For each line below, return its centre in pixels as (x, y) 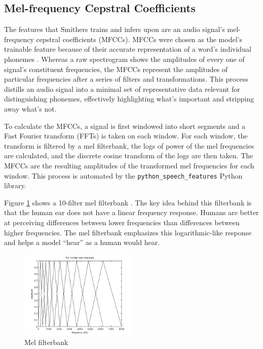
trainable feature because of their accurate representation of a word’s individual (128, 49)
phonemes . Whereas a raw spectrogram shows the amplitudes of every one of (124, 59)
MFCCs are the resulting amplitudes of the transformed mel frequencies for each (129, 165)
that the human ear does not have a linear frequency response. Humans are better (131, 212)
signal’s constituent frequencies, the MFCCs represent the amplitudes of (116, 69)
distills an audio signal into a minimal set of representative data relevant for (122, 89)
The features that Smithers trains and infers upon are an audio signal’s (115, 29)
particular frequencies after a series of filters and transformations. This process (126, 79)
